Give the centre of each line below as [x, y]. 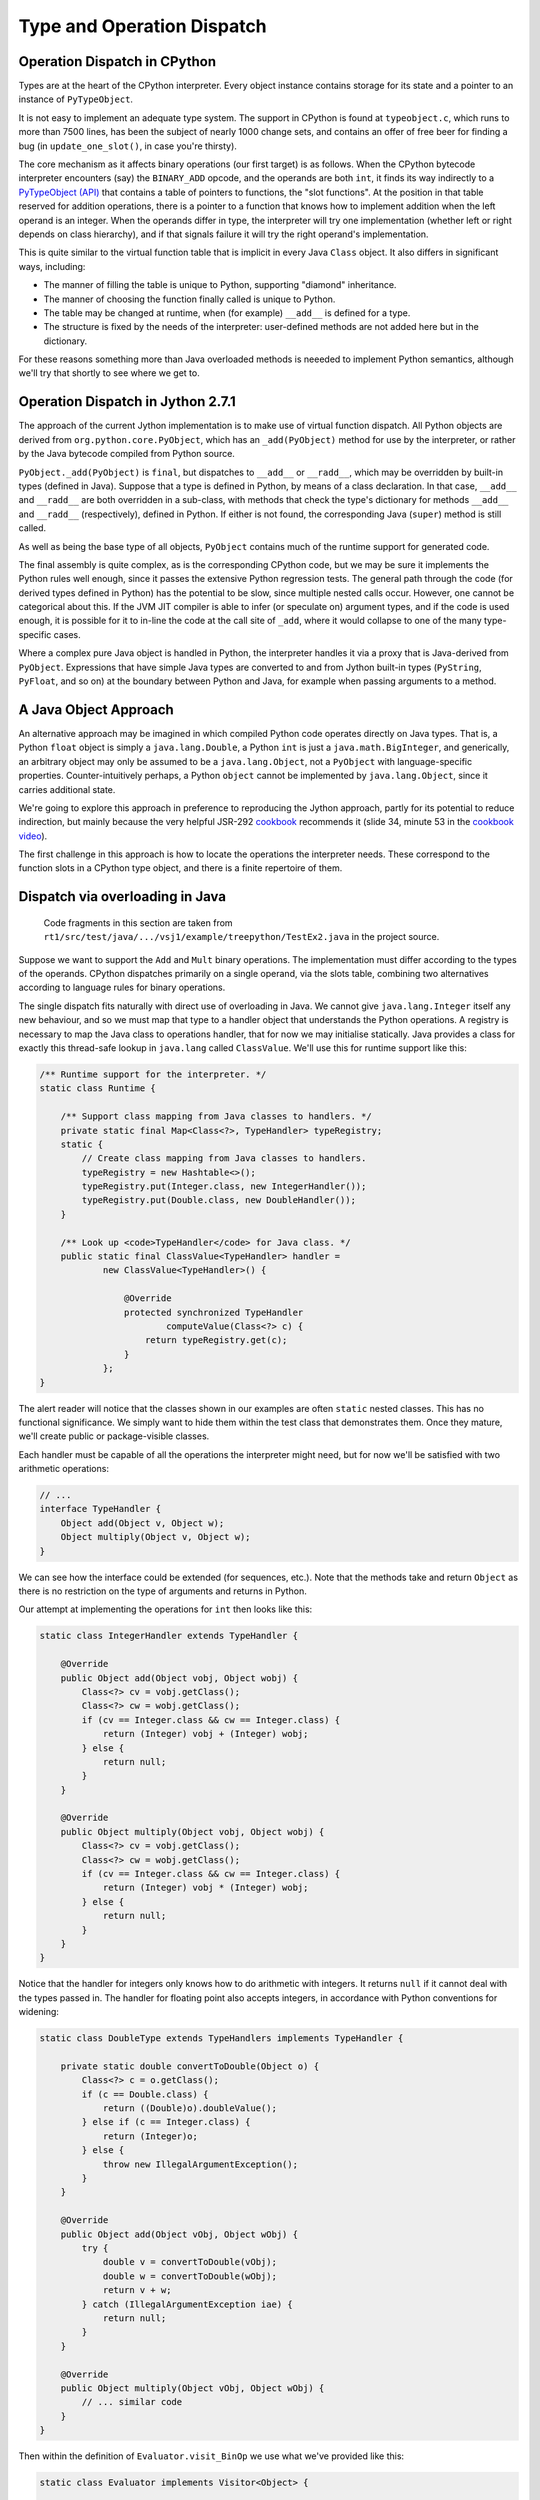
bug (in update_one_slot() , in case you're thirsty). [127, 146]
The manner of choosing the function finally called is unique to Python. [189, 299]
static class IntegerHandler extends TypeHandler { [169, 1636]
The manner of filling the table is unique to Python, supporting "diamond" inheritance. [220, 285]
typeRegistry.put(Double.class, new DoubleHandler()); [219, 1200]
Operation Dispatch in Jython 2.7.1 [127, 401]
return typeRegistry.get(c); [216, 1340]
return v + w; [137, 2290]
